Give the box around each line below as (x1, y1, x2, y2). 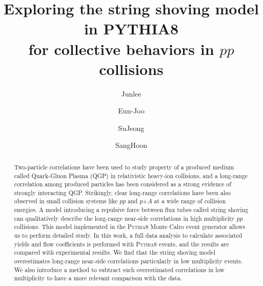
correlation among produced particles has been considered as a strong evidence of (14, 180, 232, 188)
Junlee (121, 88, 141, 99)
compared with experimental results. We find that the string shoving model (14, 248, 215, 257)
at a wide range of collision (154, 197, 226, 205)
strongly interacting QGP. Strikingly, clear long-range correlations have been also (14, 188, 231, 197)
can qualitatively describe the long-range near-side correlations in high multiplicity (14, 214, 235, 222)
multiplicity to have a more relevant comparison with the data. (14, 274, 182, 282)
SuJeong (118, 122, 145, 133)
